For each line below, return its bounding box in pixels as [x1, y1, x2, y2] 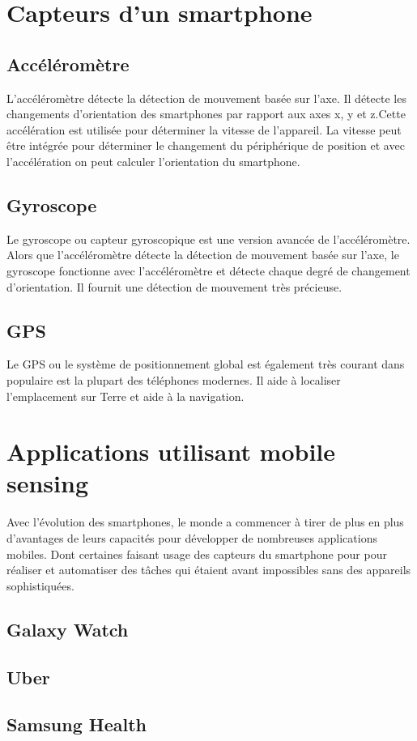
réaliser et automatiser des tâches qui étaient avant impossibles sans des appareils [6, 561, 411, 578]
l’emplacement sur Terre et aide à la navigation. [6, 387, 245, 404]
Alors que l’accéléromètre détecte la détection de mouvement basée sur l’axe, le [6, 246, 399, 263]
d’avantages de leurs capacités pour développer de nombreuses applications [6, 530, 377, 547]
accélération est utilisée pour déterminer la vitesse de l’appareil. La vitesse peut [6, 121, 402, 138]
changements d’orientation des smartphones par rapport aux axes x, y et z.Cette [6, 105, 406, 122]
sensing [6, 466, 88, 500]
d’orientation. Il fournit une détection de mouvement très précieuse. [6, 278, 343, 295]
